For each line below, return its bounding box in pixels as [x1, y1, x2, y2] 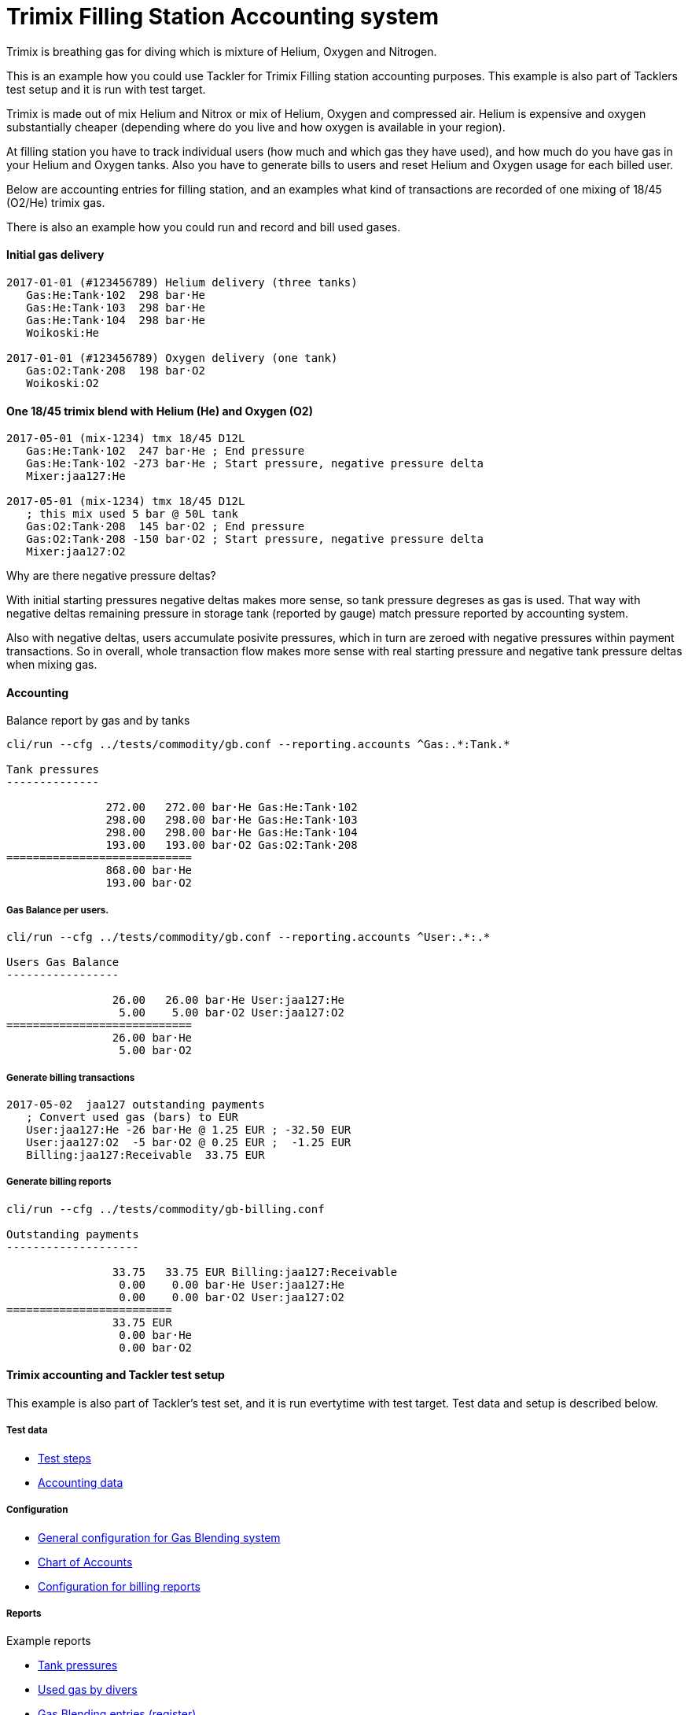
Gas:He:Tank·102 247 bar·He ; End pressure [26, 444, 305, 458]
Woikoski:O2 [26, 376, 100, 389]
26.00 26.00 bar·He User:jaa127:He [112, 994, 344, 1007]
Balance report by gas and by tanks [6, 714, 190, 728]
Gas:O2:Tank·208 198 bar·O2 [26, 363, 205, 377]
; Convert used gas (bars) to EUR [26, 1110, 239, 1123]
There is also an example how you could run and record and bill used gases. [6, 219, 401, 234]
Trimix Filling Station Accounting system [6, 3, 440, 30]
